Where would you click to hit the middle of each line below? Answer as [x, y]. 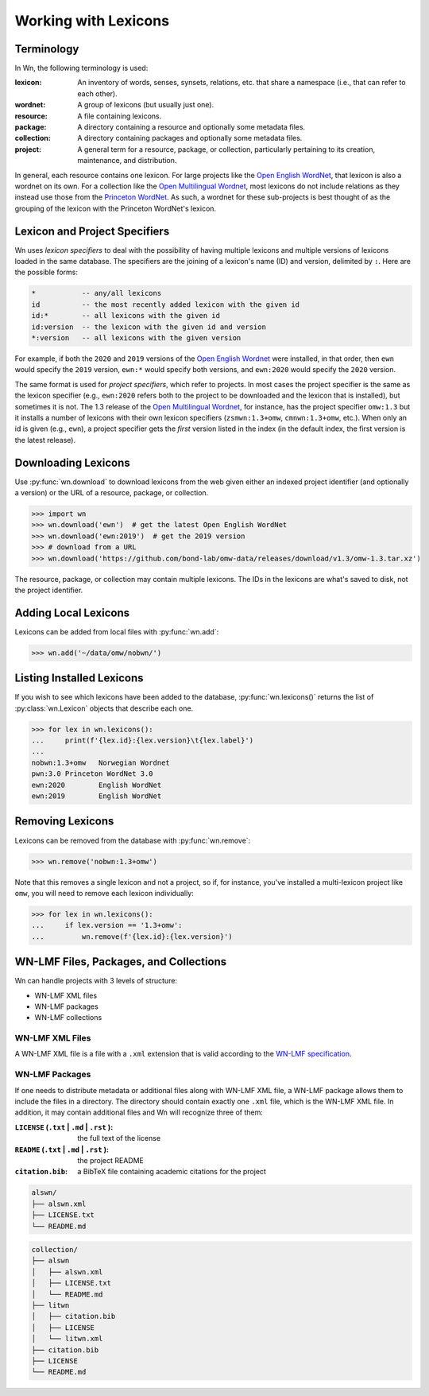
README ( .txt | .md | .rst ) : [62, 1150]
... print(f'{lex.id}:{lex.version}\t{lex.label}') [143, 741]
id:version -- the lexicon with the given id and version [149, 327]
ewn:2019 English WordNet [97, 796]
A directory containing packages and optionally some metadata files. [190, 138]
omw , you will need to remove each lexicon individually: [104, 893]
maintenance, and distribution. [127, 161]
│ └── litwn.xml [67, 1339]
